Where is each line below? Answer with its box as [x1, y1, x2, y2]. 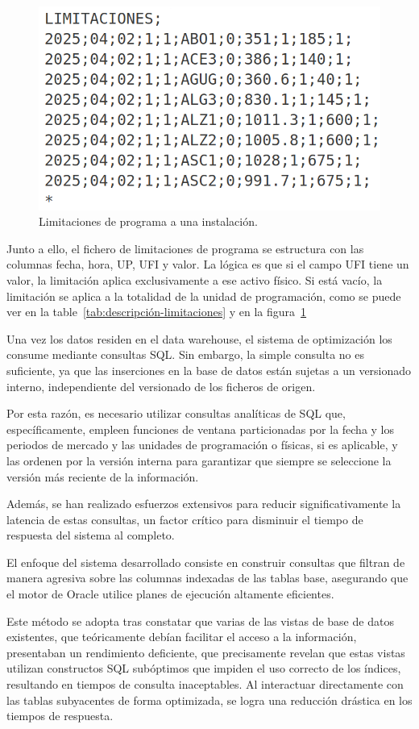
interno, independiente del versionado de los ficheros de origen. [6, 377, 316, 394]
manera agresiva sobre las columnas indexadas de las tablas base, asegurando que [6, 569, 409, 586]
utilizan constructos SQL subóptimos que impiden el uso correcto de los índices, [6, 660, 401, 677]
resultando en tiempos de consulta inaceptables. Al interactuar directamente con [6, 676, 404, 693]
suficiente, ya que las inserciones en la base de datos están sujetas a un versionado [6, 361, 412, 378]
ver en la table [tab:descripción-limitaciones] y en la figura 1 [6, 303, 307, 320]
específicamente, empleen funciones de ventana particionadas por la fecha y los [6, 420, 395, 437]
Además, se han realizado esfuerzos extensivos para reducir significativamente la [6, 495, 401, 512]
